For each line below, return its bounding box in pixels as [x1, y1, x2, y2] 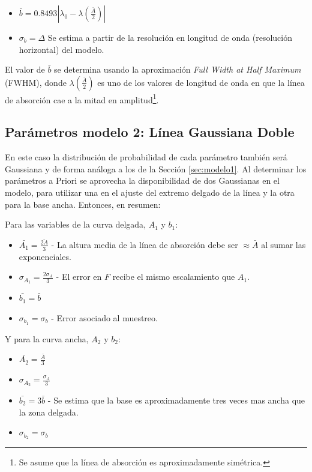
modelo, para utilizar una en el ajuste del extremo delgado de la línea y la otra [5, 186, 295, 199]
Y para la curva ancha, [5, 332, 89, 345]
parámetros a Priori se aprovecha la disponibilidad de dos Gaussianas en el [5, 174, 280, 187]
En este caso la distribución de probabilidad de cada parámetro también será [5, 151, 287, 163]
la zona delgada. [19, 405, 79, 418]
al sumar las [261, 238, 306, 250]
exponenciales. [19, 250, 71, 262]
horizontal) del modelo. [19, 43, 104, 55]
